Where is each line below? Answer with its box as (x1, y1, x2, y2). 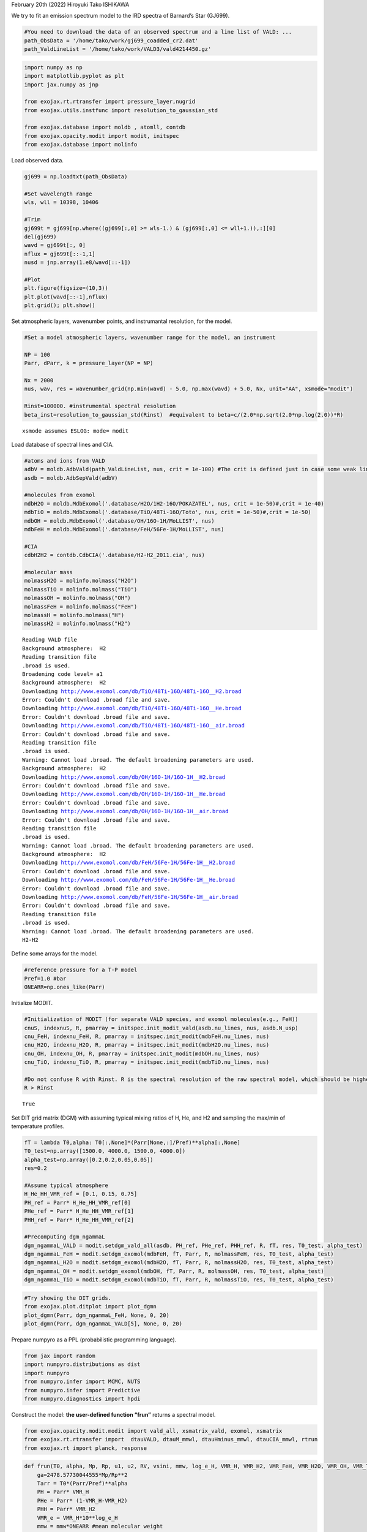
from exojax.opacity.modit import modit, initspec (24, 132, 180, 139)
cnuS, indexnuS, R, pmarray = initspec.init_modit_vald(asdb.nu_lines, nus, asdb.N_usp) (24, 1024, 299, 1031)
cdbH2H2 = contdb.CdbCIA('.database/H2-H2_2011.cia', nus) (24, 552, 205, 559)
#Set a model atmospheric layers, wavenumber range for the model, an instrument (24, 334, 276, 341)
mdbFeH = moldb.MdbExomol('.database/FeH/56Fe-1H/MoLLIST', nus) (24, 526, 224, 533)
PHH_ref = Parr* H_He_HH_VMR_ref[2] (24, 1216, 135, 1223)
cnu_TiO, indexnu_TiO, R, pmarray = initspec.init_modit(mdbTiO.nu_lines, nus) (24, 1059, 270, 1066)
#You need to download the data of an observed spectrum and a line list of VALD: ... (24, 28, 292, 36)
